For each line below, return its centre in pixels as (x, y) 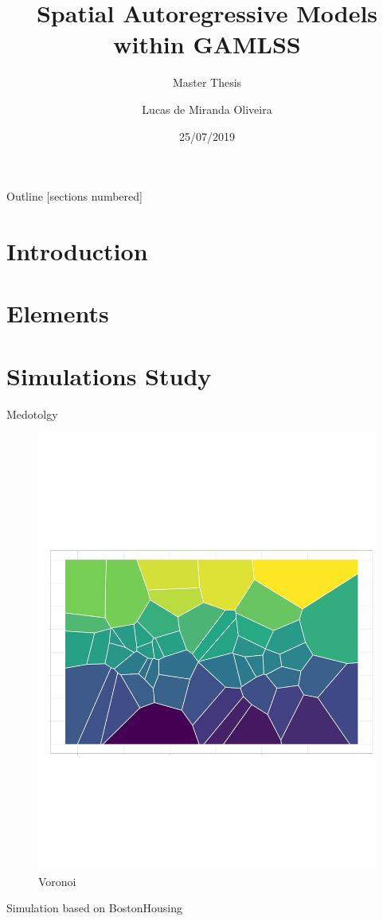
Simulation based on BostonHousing (94, 908)
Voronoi (57, 881)
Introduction (77, 250)
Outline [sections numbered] (74, 196)
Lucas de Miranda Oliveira (207, 109)
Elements (58, 313)
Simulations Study (109, 375)
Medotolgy (32, 414)
